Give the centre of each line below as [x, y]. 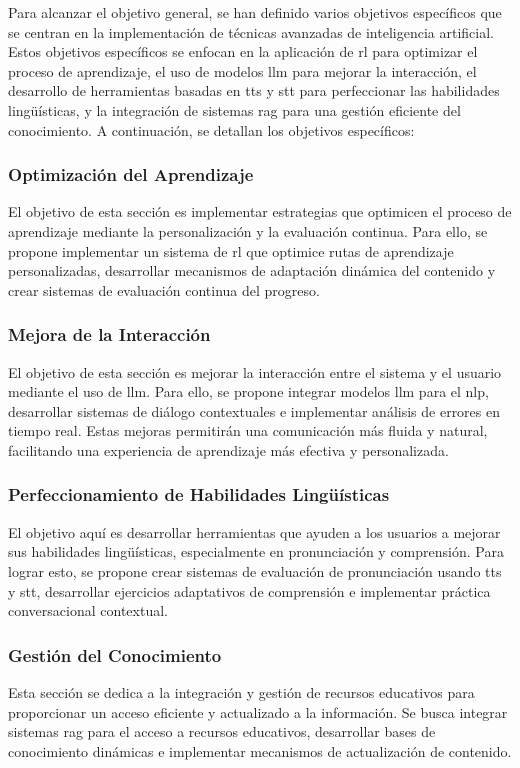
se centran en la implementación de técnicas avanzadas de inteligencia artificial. [251, 31]
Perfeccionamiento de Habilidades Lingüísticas [199, 494]
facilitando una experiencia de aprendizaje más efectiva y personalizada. [228, 449]
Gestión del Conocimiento [115, 654]
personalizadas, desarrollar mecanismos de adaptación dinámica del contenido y [252, 270]
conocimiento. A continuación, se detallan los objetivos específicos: [211, 129]
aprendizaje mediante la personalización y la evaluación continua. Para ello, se [248, 230]
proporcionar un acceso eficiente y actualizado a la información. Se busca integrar [258, 711]
